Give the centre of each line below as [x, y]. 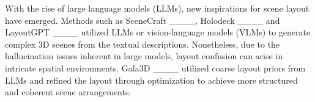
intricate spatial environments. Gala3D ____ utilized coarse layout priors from [155, 67]
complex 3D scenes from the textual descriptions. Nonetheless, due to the [143, 44]
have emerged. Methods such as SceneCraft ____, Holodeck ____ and [143, 20]
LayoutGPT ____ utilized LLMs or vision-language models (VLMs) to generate [158, 32]
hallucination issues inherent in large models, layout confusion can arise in [144, 56]
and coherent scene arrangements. [68, 92]
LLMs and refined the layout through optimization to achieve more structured [151, 80]
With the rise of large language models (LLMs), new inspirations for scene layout [157, 8]
